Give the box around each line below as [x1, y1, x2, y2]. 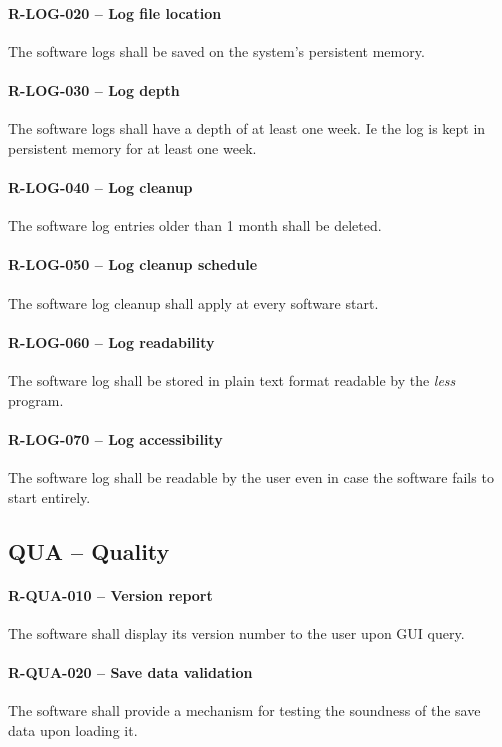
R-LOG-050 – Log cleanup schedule [8, 254, 258, 275]
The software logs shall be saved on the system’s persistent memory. [8, 40, 425, 61]
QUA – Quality [8, 535, 170, 566]
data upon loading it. [8, 719, 138, 740]
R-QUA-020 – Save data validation [8, 661, 253, 682]
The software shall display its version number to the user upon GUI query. [8, 622, 465, 643]
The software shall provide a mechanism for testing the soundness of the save [8, 700, 481, 721]
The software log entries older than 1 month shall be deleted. [8, 215, 382, 236]
